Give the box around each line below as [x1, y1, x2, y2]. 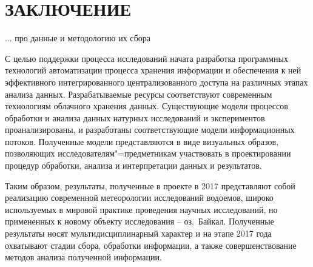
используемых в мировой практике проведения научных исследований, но [5, 203, 278, 215]
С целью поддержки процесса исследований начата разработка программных [5, 52, 288, 64]
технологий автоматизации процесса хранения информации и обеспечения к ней [5, 64, 301, 76]
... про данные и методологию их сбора [5, 32, 151, 44]
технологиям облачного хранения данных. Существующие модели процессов [5, 100, 288, 112]
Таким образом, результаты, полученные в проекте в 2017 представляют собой [5, 179, 295, 192]
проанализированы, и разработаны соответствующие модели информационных [5, 123, 295, 136]
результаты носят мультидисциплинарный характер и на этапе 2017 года [5, 227, 272, 240]
